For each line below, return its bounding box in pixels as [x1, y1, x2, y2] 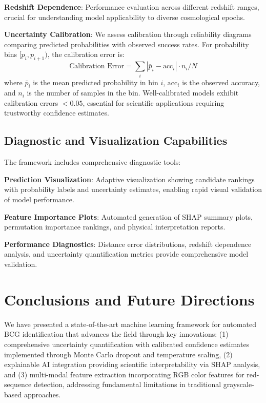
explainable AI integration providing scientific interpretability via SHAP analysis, [4, 359, 260, 370]
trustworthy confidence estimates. [4, 107, 109, 118]
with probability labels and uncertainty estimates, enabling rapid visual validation [4, 184, 262, 195]
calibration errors [4, 97, 58, 108]
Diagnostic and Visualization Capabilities [4, 132, 228, 148]
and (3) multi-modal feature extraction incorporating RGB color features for [4, 369, 244, 379]
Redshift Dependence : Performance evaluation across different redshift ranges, [4, 2, 259, 12]
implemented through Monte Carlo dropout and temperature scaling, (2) [4, 349, 233, 359]
